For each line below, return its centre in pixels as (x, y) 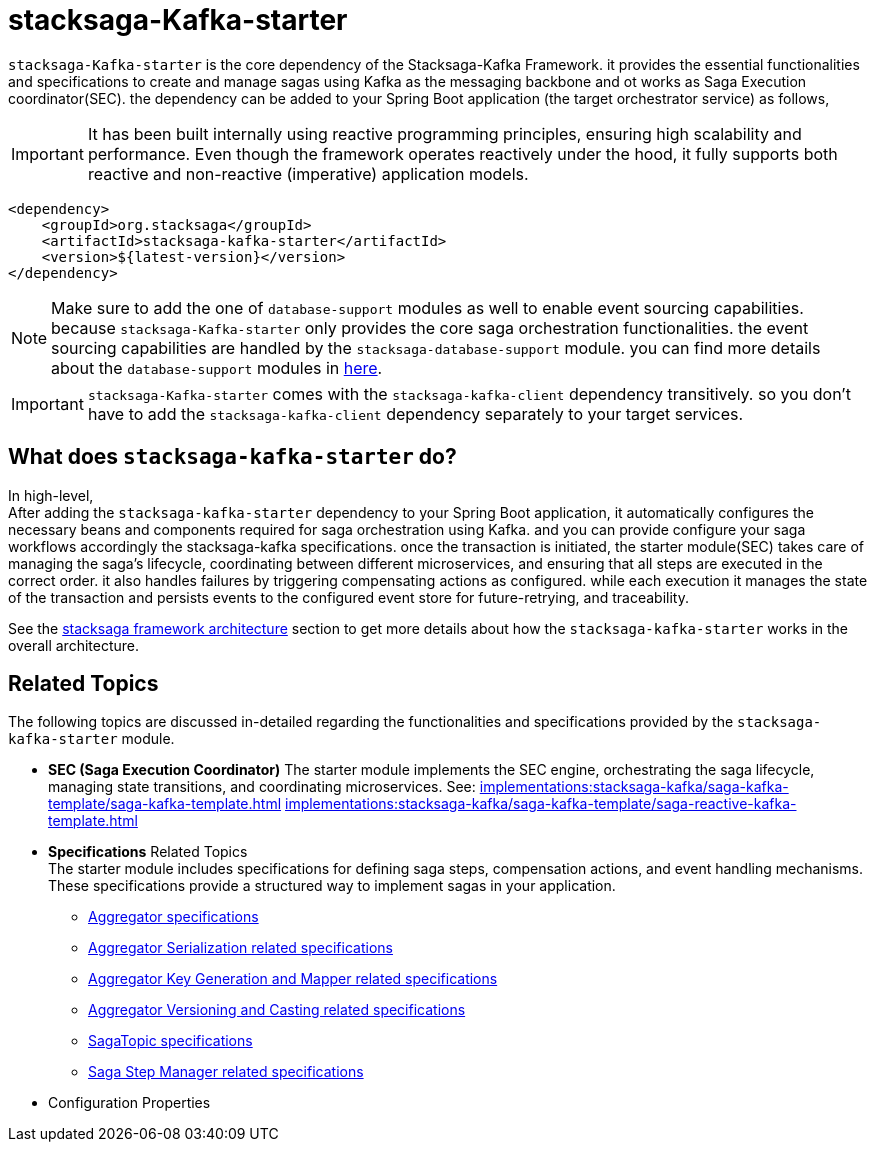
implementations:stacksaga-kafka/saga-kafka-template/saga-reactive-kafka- (540, 804)
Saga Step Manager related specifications (226, 1072)
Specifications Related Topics (148, 852)
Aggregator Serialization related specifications (240, 948)
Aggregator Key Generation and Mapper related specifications (293, 979)
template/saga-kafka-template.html (165, 804)
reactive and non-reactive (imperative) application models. (308, 173)
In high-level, (51, 495)
